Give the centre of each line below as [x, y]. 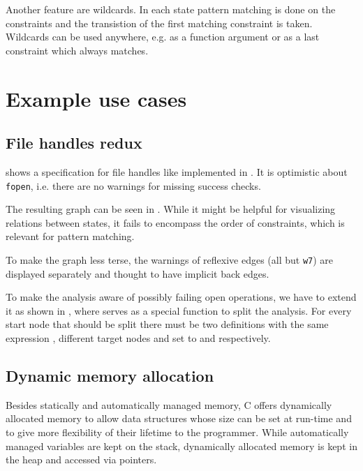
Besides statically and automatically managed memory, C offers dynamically [169, 404]
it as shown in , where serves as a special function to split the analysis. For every [179, 310]
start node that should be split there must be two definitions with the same [167, 324]
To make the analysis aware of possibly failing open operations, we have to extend [181, 297]
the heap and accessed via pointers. [81, 459]
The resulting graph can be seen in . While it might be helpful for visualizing [171, 209]
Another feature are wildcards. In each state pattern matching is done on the [171, 9]
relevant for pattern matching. [70, 236]
